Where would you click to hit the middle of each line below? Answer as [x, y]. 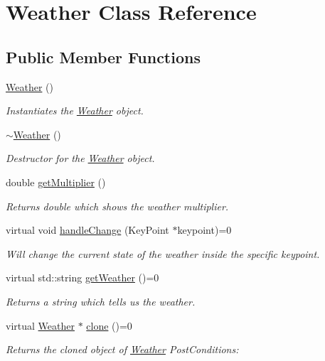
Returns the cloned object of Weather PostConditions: [122, 349]
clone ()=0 [109, 325]
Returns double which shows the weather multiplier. [117, 206]
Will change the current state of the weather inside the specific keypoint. [163, 253]
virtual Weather [40, 325]
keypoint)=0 [204, 230]
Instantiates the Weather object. [75, 111]
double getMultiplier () [56, 182]
